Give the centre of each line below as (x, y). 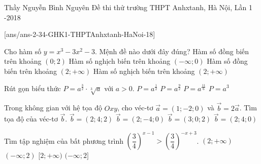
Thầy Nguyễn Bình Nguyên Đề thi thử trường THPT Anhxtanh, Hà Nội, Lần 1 (128, 7)
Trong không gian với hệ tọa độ (53, 108)
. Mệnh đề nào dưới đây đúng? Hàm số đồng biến (172, 51)
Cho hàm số (23, 51)
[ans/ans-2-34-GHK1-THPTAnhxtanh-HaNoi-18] (80, 34)
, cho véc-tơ (135, 108)
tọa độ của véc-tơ (31, 119)
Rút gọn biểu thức (32, 88)
